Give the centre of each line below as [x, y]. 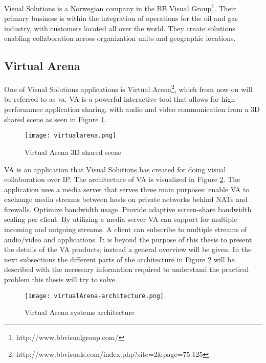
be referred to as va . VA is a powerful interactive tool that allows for [112, 99]
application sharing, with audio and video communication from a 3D [152, 109]
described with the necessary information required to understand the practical [127, 269]
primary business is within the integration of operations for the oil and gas [121, 18]
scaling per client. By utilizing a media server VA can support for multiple [121, 219]
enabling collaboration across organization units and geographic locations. [120, 38]
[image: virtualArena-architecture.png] [94, 296]
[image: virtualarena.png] [70, 136]
